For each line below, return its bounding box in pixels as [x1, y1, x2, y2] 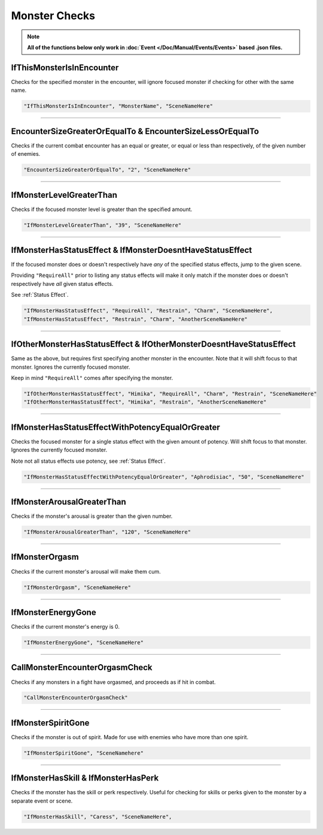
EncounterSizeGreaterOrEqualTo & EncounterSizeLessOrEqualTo [11, 126, 260, 136]
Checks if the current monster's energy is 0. [11, 623, 120, 631]
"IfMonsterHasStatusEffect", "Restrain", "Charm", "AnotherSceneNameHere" [23, 315, 248, 322]
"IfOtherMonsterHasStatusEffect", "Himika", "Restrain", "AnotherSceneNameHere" [23, 399, 267, 406]
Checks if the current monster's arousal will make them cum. [11, 568, 161, 575]
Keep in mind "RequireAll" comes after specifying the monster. [11, 374, 173, 381]
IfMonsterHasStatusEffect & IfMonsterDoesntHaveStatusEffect [11, 245, 252, 255]
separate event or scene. [11, 797, 73, 804]
